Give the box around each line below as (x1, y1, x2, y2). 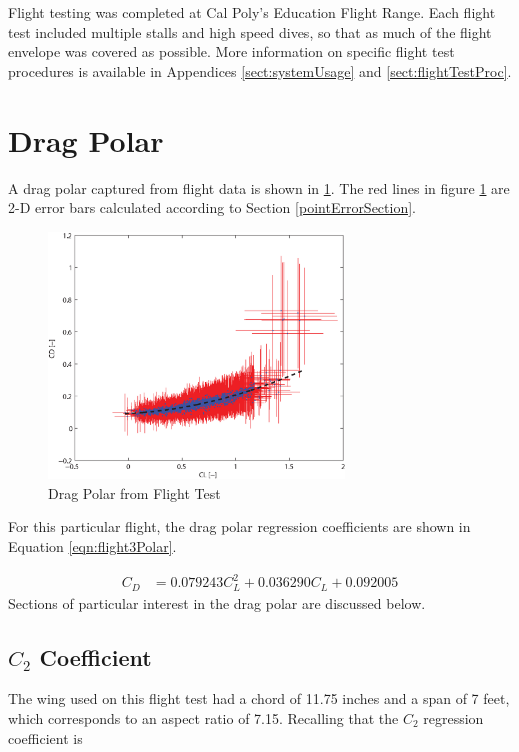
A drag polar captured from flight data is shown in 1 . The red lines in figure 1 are (8, 177, 510, 198)
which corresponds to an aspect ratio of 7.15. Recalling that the (8, 707, 399, 728)
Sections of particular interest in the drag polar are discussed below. (8, 592, 426, 613)
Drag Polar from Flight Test (48, 482, 221, 503)
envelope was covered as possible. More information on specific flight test (8, 41, 455, 62)
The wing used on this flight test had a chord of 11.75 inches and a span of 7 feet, (8, 688, 510, 709)
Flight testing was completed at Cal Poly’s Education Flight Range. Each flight (8, 2, 496, 22)
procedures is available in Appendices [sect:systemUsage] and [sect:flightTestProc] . (8, 60, 512, 81)
